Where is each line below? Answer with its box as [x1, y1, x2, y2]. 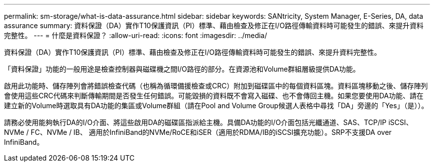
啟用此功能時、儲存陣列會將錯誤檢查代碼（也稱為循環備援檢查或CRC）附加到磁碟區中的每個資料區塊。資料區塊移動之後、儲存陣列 [4, 82, 428, 90]
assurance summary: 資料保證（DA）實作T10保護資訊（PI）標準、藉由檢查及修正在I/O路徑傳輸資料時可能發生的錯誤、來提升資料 [4, 21, 424, 30]
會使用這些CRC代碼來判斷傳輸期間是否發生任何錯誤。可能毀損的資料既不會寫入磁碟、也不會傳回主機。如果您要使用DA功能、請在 [4, 91, 424, 100]
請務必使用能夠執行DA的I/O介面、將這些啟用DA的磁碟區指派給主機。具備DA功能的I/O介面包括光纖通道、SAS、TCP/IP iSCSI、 [4, 118, 413, 126]
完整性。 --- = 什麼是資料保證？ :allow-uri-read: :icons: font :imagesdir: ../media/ [4, 31, 268, 40]
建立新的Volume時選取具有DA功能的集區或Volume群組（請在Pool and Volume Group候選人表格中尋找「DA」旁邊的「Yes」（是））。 [4, 101, 429, 110]
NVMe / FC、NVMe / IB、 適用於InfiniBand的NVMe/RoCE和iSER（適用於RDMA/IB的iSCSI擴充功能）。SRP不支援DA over [4, 128, 392, 136]
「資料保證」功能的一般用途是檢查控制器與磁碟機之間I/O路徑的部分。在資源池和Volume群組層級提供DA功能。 [4, 65, 360, 73]
